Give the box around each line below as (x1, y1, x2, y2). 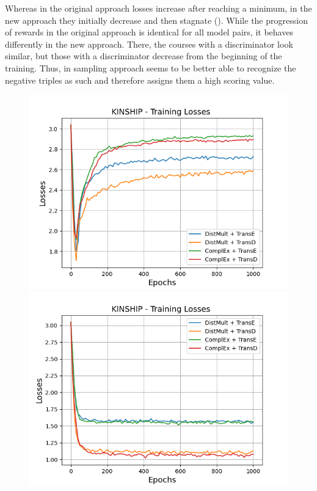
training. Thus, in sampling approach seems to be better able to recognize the (5, 61, 296, 74)
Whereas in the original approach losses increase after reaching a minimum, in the (5, 2, 312, 14)
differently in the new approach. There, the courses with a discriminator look (5, 37, 293, 50)
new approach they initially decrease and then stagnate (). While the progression (5, 13, 308, 26)
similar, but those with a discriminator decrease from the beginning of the (5, 49, 282, 62)
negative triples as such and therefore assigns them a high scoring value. (5, 73, 275, 86)
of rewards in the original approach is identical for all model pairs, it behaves (5, 26, 293, 38)
